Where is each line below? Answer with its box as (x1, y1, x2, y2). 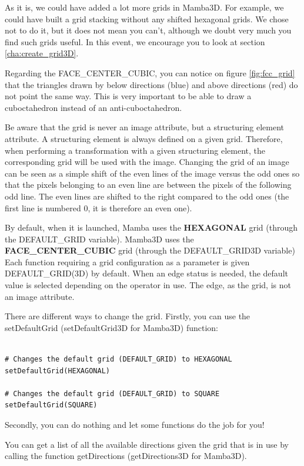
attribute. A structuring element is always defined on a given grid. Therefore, (5, 132, 283, 144)
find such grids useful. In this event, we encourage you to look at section (5, 35, 265, 48)
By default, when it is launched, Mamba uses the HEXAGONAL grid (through (5, 221, 298, 234)
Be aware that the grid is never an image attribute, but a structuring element (5, 121, 285, 133)
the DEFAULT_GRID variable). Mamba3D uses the (5, 232, 194, 245)
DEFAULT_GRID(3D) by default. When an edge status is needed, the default (5, 267, 288, 279)
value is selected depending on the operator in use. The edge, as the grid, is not (5, 279, 291, 291)
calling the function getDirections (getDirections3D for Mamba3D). (5, 450, 247, 462)
